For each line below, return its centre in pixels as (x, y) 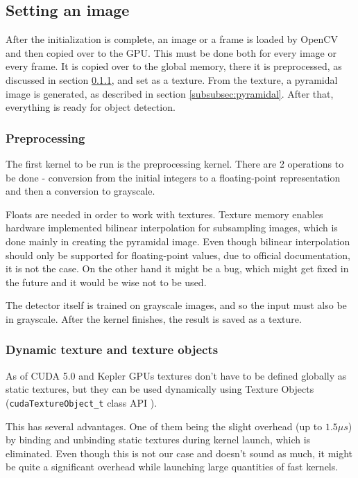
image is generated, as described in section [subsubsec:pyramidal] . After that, (170, 93)
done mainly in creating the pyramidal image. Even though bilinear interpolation (178, 241)
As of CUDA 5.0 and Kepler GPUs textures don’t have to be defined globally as (176, 375)
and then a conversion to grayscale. (80, 191)
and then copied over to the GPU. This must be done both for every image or (171, 52)
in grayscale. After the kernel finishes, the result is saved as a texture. (154, 318)
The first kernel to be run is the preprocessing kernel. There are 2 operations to (175, 163)
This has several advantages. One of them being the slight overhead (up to (164, 426)
